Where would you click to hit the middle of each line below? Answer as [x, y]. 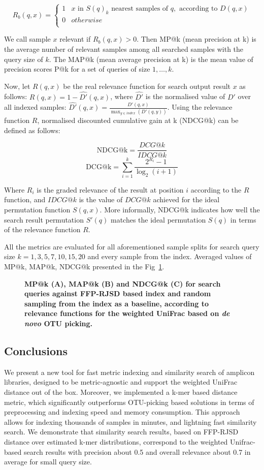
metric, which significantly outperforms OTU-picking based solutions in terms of [129, 402]
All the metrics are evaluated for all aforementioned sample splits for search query [132, 246]
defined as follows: [32, 130]
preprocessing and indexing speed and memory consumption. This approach [122, 412]
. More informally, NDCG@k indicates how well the [180, 210]
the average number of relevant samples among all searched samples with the [124, 49]
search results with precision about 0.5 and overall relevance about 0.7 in [137, 451]
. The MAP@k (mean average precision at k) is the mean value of [151, 59]
